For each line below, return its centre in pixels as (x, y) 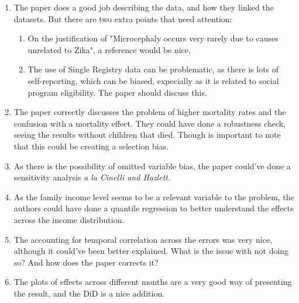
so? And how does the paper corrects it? (86, 262)
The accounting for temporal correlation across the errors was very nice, (143, 239)
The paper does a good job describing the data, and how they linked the (144, 7)
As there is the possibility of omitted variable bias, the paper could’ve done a (152, 166)
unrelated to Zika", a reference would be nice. (109, 49)
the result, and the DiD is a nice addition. (89, 293)
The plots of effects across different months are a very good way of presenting (153, 282)
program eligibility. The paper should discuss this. (117, 92)
